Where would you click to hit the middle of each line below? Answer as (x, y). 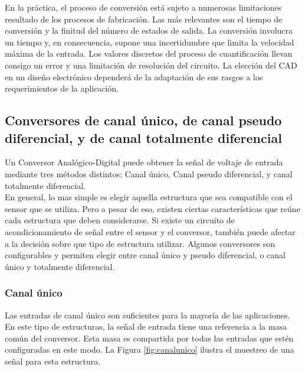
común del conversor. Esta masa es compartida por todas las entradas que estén (149, 338)
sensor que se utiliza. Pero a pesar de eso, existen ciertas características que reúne (152, 208)
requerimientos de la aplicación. (62, 88)
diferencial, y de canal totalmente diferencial (143, 137)
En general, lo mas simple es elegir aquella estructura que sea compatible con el (149, 197)
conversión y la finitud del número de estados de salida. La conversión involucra (149, 30)
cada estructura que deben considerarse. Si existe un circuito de (120, 220)
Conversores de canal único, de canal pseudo (143, 120)
